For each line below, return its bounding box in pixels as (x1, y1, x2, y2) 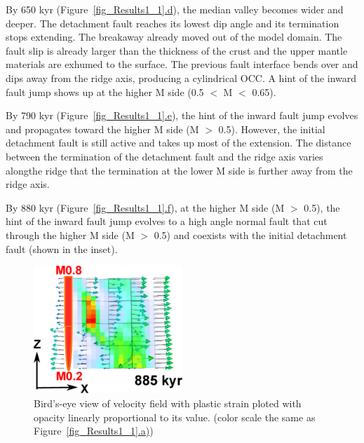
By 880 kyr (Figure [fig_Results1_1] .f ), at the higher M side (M (6, 200, 285, 214)
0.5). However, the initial (218, 121, 325, 136)
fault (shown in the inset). (6, 241, 118, 256)
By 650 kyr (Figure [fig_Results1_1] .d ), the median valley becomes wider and (6, 2, 344, 16)
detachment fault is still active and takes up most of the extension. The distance (6, 135, 351, 150)
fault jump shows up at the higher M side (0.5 (6, 84, 204, 99)
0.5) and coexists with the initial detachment (154, 227, 347, 242)
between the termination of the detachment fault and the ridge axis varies (6, 149, 323, 163)
